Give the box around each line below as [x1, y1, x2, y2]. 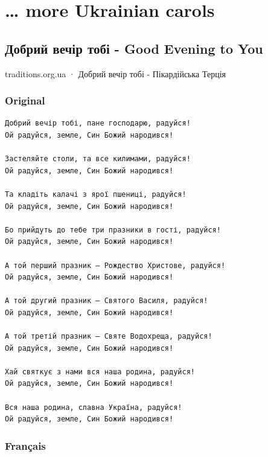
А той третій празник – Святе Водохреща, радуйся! [5, 332, 212, 341]
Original [5, 93, 45, 108]
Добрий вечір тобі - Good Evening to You [5, 39, 263, 57]
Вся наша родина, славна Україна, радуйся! [5, 403, 182, 412]
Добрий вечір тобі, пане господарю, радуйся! [5, 119, 191, 128]
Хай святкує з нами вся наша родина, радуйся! [5, 367, 195, 376]
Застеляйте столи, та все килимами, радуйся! [5, 155, 191, 164]
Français [5, 438, 46, 453]
